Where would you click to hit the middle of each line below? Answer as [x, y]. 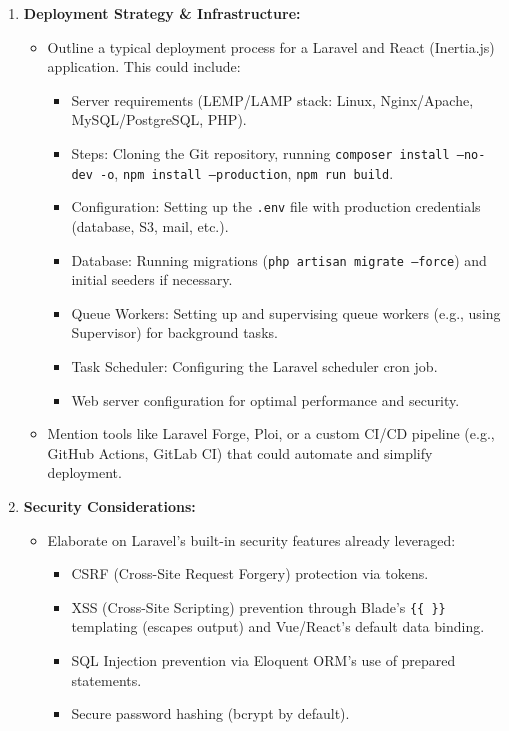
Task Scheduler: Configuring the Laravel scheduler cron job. [254, 365]
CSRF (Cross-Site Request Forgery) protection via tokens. [250, 573]
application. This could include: [144, 66]
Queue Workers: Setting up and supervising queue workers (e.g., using [286, 312]
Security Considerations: [109, 505]
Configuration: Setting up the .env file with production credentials [276, 206]
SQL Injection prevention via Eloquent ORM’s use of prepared [263, 659]
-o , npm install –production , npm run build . [247, 172]
